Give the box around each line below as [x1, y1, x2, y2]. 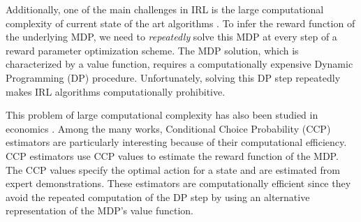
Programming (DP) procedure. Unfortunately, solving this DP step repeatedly [6, 70, 341, 84]
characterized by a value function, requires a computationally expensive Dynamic [6, 57, 353, 71]
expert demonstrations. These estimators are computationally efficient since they [6, 176, 351, 191]
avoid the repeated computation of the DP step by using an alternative [6, 189, 310, 204]
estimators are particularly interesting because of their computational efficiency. [6, 135, 347, 149]
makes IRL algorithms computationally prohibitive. [6, 84, 226, 98]
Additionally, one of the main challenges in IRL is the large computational [6, 2, 324, 16]
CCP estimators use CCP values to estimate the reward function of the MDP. [6, 148, 339, 163]
